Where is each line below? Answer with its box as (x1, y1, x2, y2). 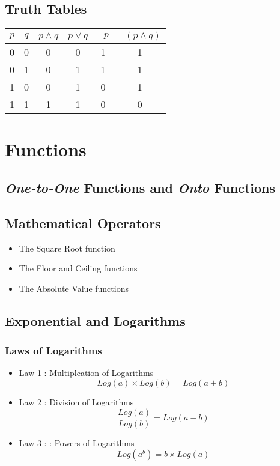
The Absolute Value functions (19, 282, 129, 294)
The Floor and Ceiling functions (19, 262, 138, 274)
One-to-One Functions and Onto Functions (5, 178, 276, 196)
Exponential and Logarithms (5, 311, 186, 330)
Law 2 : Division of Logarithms (19, 395, 134, 408)
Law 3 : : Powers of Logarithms (19, 436, 135, 449)
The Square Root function (19, 241, 115, 254)
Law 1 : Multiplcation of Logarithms (19, 366, 154, 379)
